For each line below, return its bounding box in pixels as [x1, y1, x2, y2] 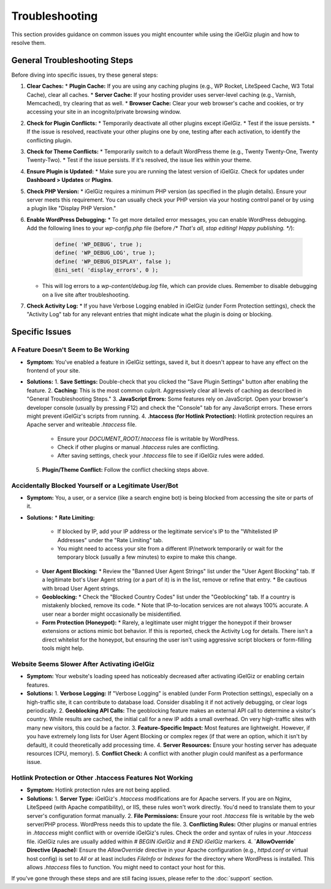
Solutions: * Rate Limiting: [26, 513, 95, 521]
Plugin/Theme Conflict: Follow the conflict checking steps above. [42, 466, 210, 473]
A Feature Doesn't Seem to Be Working [11, 346, 130, 354]
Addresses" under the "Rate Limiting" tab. [57, 536, 164, 543]
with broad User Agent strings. [42, 584, 120, 592]
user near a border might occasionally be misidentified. [42, 610, 182, 618]
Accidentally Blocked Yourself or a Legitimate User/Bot [11, 481, 179, 490]
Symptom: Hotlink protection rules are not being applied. [26, 786, 171, 793]
